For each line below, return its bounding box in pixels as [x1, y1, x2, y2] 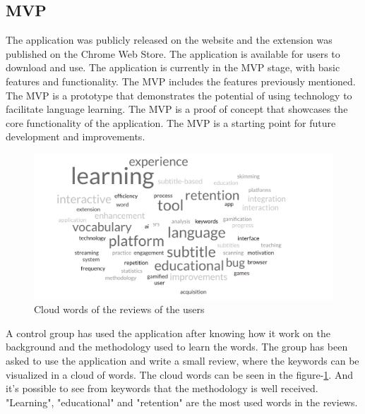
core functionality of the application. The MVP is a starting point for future [6, 115, 336, 130]
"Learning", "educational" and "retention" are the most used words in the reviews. [6, 394, 358, 409]
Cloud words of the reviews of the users [34, 302, 205, 317]
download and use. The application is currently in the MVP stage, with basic [6, 60, 340, 75]
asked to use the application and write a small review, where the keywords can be [6, 353, 359, 367]
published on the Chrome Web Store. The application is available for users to [6, 46, 340, 61]
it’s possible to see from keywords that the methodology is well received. [6, 381, 318, 396]
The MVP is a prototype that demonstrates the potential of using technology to [6, 87, 352, 102]
